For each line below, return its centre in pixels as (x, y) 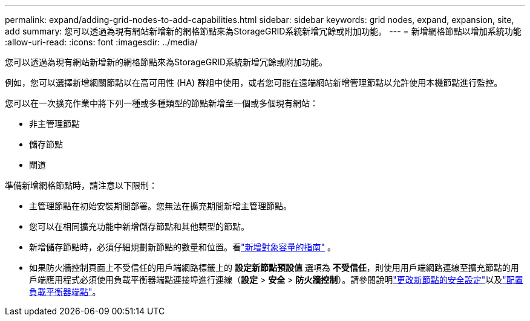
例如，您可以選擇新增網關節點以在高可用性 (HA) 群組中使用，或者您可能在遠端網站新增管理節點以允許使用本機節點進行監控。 (254, 83)
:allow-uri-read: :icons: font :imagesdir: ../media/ (101, 42)
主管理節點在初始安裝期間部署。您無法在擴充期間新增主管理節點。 (160, 206)
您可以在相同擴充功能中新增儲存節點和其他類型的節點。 (139, 226)
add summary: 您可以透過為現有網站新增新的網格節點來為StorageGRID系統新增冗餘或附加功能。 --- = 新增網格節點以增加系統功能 (263, 31)
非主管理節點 (54, 124)
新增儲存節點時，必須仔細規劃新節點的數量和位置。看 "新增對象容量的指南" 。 (182, 247)
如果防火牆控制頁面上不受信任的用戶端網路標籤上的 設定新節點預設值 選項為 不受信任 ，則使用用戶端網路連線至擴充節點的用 (274, 267)
